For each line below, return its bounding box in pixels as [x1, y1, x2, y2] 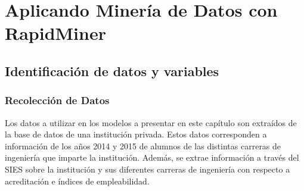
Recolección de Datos [5, 93, 110, 108]
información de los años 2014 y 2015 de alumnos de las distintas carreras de [5, 139, 281, 152]
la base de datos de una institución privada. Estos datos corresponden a [5, 128, 267, 140]
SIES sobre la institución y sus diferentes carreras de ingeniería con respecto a [5, 162, 290, 175]
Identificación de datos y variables [5, 61, 219, 80]
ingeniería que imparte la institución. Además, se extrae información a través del [5, 151, 299, 164]
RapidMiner [5, 21, 106, 45]
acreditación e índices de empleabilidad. [5, 174, 150, 187]
